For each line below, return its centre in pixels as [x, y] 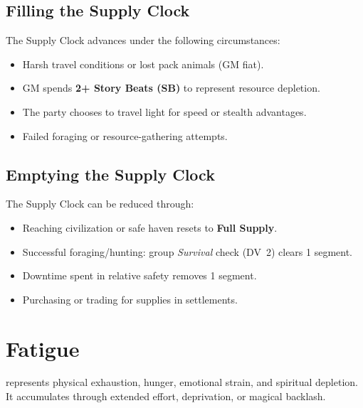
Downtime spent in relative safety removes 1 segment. [140, 275]
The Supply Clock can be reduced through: [100, 204]
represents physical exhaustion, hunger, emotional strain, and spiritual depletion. [182, 382]
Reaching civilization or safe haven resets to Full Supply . [150, 227]
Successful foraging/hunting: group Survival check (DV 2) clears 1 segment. [188, 251]
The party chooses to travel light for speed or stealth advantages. [164, 111]
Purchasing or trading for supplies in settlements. [130, 299]
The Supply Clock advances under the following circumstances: [143, 40]
